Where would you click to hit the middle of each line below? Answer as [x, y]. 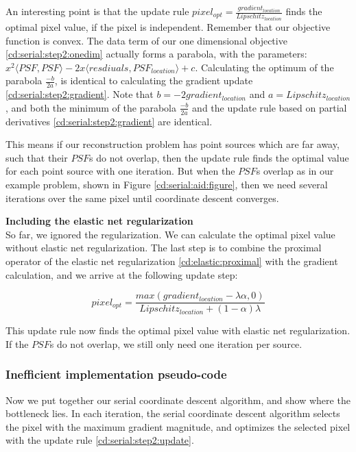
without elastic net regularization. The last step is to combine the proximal [164, 248]
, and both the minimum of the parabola [91, 107]
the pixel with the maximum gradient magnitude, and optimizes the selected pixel [178, 426]
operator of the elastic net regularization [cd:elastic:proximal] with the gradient [172, 261]
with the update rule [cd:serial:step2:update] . [100, 440]
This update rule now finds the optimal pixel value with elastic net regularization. [178, 330]
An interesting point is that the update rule [97, 11]
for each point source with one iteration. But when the [120, 171]
